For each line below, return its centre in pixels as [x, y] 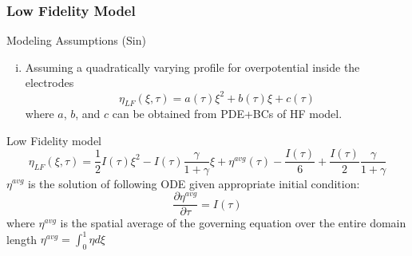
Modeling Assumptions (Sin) [76, 40]
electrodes [50, 83]
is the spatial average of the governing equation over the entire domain [233, 223]
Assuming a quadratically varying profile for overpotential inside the [192, 67]
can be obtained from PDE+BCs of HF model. [227, 114]
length [22, 239]
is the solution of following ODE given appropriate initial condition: [194, 183]
